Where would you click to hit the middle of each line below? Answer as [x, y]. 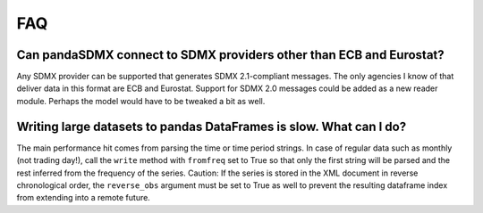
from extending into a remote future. [84, 198]
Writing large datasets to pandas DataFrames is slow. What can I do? [212, 126]
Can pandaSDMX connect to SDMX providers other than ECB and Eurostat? [230, 55]
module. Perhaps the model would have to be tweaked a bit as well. [141, 101]
